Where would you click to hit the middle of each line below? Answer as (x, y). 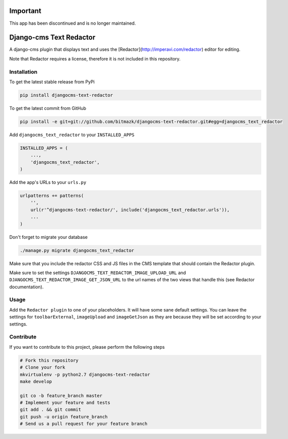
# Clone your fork (43, 367)
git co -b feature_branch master (61, 395)
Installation (23, 72)
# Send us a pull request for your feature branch (84, 424)
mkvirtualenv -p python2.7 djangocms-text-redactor (85, 374)
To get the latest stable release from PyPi (52, 82)
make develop (36, 381)
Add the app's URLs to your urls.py (48, 182)
